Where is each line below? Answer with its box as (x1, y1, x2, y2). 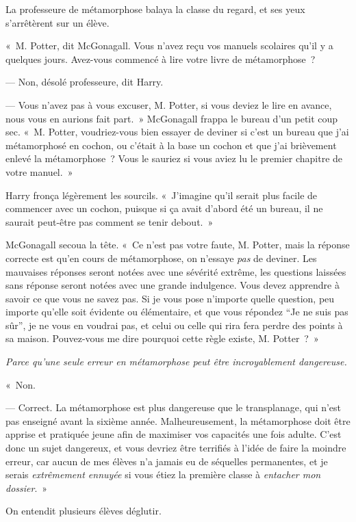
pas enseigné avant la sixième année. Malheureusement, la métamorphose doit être (5, 413, 351, 428)
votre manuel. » (5, 164, 73, 179)
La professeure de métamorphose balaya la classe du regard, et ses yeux (5, 2, 305, 16)
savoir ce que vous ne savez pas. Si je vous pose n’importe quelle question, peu (5, 291, 335, 305)
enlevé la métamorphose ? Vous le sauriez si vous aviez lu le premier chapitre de (5, 151, 343, 166)
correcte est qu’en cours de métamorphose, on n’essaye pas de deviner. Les (5, 250, 317, 265)
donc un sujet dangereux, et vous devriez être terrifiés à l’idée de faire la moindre (5, 441, 346, 455)
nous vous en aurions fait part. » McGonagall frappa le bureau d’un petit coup (5, 111, 338, 125)
